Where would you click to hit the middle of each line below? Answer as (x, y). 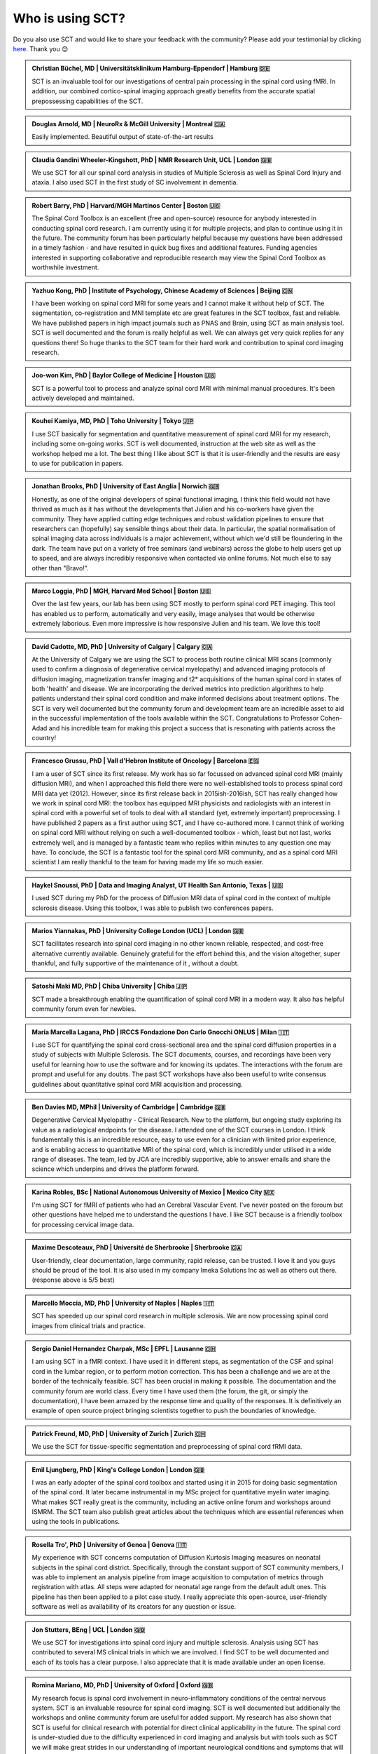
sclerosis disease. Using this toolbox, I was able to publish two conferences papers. (153, 908)
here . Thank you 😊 (41, 48)
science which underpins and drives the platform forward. (115, 1169)
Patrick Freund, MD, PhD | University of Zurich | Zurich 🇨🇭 (119, 1433)
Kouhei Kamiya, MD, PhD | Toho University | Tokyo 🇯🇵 (113, 421)
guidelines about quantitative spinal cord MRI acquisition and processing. (137, 1084)
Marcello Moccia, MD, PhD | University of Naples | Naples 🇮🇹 (123, 1303)
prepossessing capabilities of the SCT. (87, 101)
